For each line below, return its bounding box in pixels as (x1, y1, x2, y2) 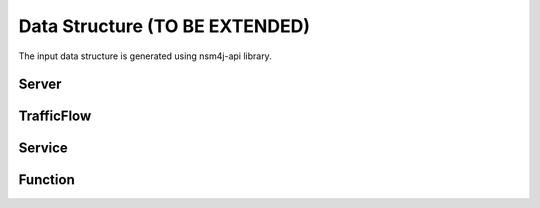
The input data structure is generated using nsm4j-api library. (18, 50, 272, 62)
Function (18, 171, 75, 189)
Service (18, 140, 69, 157)
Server (18, 76, 62, 93)
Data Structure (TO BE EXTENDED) (18, 15, 310, 37)
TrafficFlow (18, 108, 92, 125)
